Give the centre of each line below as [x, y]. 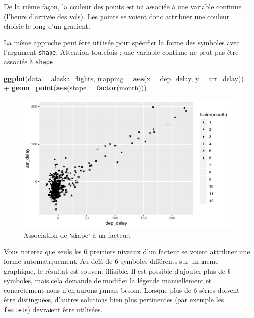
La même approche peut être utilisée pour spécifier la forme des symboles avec [122, 42]
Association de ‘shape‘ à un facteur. [77, 235]
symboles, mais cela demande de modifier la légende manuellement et [108, 280]
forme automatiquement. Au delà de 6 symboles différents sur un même [111, 261]
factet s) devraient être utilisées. [53, 309]
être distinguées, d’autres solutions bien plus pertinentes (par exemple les [114, 300]
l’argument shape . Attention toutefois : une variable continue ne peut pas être [121, 52]
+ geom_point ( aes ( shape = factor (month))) [75, 88]
